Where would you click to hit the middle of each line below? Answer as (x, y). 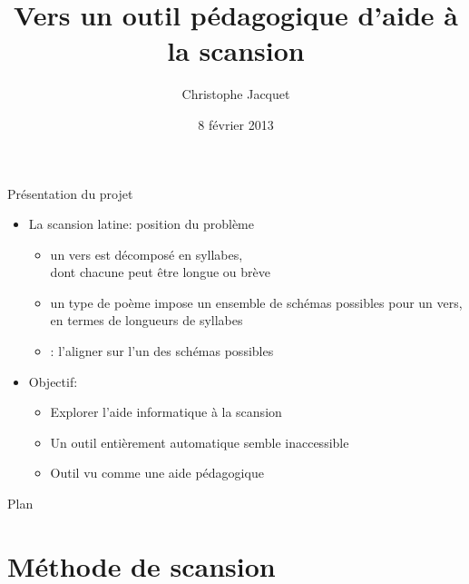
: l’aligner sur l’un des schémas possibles (162, 351)
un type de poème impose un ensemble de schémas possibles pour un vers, (256, 302)
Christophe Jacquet (236, 94)
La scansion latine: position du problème (142, 224)
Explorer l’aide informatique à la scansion (166, 412)
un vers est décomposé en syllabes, (147, 254)
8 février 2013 (236, 124)
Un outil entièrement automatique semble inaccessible (200, 442)
